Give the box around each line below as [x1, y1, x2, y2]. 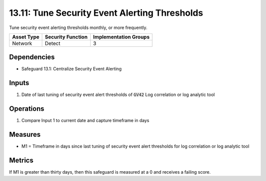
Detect [45, 40, 61, 47]
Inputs [9, 79, 30, 87]
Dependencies [9, 53, 55, 61]
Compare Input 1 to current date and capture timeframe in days [21, 118, 150, 123]
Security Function [45, 33, 88, 40]
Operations [9, 105, 44, 113]
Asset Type [12, 33, 39, 40]
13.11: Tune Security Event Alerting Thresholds [9, 7, 203, 18]
